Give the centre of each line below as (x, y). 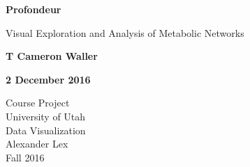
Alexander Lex (37, 144)
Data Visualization (46, 130)
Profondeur (34, 9)
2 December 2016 (48, 79)
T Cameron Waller (52, 56)
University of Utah (46, 116)
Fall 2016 (25, 157)
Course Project (38, 103)
